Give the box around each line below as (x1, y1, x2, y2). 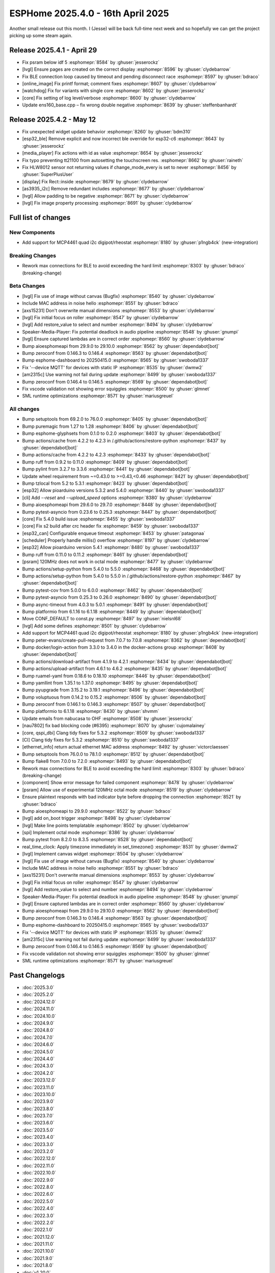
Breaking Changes (9, 252, 57, 259)
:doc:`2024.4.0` (22, 1056, 55, 1062)
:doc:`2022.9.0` (22, 1177, 55, 1183)
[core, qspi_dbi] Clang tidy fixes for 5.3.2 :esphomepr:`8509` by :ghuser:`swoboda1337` (22, 730, 206, 736)
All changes (9, 405, 40, 412)
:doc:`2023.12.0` (22, 1077, 56, 1083)
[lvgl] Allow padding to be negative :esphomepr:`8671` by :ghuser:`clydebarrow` (22, 192, 190, 199)
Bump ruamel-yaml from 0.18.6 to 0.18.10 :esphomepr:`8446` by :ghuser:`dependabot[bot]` (22, 673, 212, 679)
